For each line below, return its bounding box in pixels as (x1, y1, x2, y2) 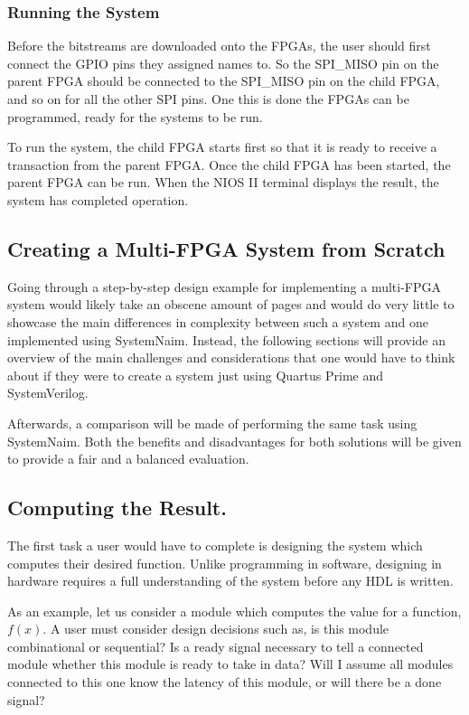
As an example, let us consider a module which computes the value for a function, (7, 601, 462, 620)
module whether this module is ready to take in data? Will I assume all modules (7, 654, 454, 673)
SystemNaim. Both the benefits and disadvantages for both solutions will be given (7, 431, 462, 450)
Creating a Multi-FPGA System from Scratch (7, 234, 446, 262)
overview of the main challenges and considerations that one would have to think (7, 348, 455, 367)
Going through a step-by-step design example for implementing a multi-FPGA (7, 277, 442, 296)
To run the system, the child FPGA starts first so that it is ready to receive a (7, 137, 437, 156)
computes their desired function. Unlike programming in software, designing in (7, 553, 442, 572)
